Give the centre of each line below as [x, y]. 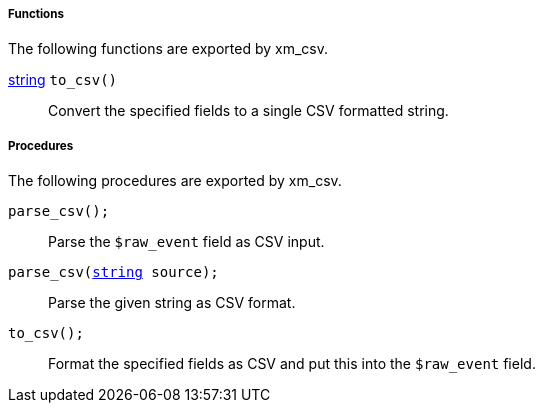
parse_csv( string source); [113, 272]
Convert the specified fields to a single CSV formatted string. [248, 111]
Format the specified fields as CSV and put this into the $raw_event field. [292, 364]
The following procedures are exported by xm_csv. [175, 181]
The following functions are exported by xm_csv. [168, 49]
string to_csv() [62, 80]
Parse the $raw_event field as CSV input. [186, 242]
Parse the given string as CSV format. [172, 303]
